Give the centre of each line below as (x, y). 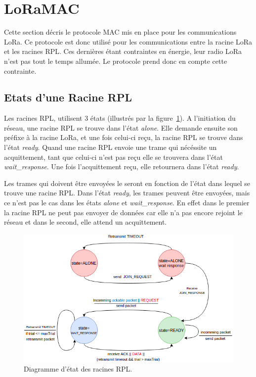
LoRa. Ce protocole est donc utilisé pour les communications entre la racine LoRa (128, 41)
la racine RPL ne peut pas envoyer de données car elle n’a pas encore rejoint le (123, 212)
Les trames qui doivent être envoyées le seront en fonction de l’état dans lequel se (127, 183)
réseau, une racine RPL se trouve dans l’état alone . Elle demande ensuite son (121, 127)
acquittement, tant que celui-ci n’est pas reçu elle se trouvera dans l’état (113, 157)
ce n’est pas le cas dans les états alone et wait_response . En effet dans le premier (127, 203)
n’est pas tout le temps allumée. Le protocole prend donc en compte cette (116, 61)
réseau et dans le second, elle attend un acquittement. (85, 222)
